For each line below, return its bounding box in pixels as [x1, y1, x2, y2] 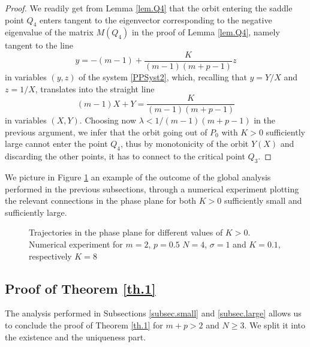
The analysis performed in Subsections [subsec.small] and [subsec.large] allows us [5, 307, 302, 319]
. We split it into [244, 319, 306, 331]
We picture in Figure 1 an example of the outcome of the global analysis [5, 171, 271, 183]
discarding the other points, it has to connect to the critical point [5, 150, 245, 162]
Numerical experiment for [29, 238, 123, 251]
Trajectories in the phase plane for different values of [29, 226, 223, 239]
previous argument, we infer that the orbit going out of [5, 125, 207, 138]
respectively [29, 249, 72, 262]
